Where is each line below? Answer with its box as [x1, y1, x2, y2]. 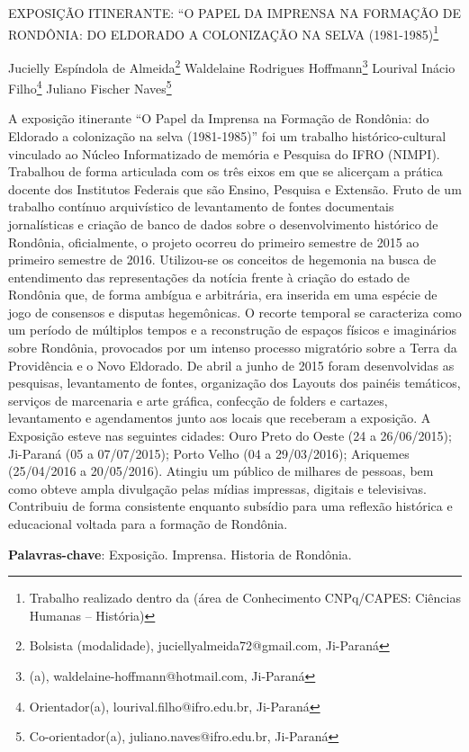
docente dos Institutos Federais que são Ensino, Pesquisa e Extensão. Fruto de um [8, 179, 462, 198]
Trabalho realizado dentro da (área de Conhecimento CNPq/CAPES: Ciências [29, 588, 461, 607]
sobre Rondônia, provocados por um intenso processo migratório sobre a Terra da [8, 338, 457, 357]
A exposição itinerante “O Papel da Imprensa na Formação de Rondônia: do [8, 109, 429, 128]
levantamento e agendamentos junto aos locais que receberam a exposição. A [8, 408, 431, 427]
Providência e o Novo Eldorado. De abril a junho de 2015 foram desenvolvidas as [8, 355, 455, 374]
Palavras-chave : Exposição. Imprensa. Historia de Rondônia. [8, 544, 352, 563]
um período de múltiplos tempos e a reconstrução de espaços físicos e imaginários [8, 320, 457, 339]
